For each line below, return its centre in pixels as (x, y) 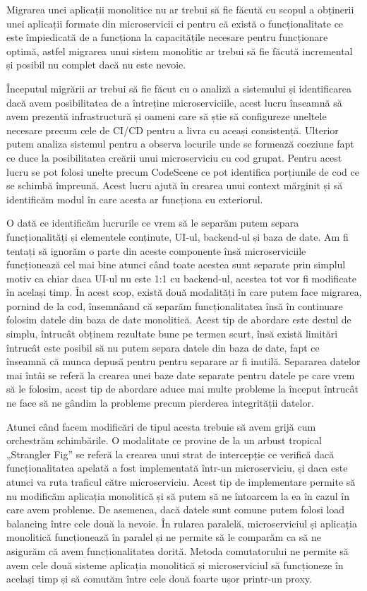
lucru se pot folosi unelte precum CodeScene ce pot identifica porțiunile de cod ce (183, 171)
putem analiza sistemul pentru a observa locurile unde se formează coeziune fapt (180, 144)
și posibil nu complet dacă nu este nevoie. (96, 65)
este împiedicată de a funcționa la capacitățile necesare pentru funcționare (167, 37)
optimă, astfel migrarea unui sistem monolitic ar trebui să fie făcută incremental (180, 50)
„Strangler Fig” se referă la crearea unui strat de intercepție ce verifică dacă (170, 454)
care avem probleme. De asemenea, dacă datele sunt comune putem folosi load (176, 509)
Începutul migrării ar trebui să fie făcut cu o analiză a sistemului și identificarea (179, 88)
